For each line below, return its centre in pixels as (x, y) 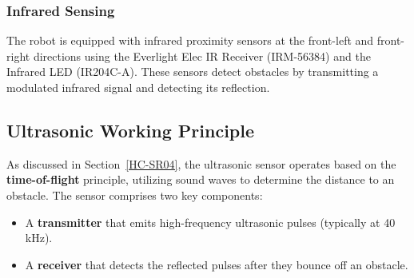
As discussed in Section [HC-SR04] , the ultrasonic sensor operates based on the (201, 163)
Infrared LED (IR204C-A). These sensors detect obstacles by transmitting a (193, 71)
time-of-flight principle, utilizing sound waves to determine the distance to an (201, 179)
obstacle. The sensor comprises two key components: (135, 195)
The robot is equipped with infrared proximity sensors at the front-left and (190, 40)
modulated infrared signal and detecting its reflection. (138, 87)
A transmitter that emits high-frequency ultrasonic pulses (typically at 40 (210, 222)
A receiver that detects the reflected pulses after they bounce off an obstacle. (217, 264)
